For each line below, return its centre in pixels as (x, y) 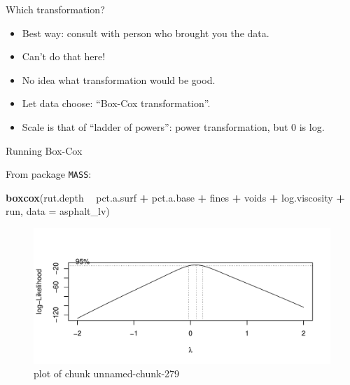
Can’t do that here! (64, 56)
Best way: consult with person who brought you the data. (146, 33)
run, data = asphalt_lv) (58, 211)
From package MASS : (49, 174)
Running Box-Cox (44, 150)
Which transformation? (55, 9)
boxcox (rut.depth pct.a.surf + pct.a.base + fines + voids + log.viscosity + (175, 197)
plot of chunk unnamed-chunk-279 (107, 373)
